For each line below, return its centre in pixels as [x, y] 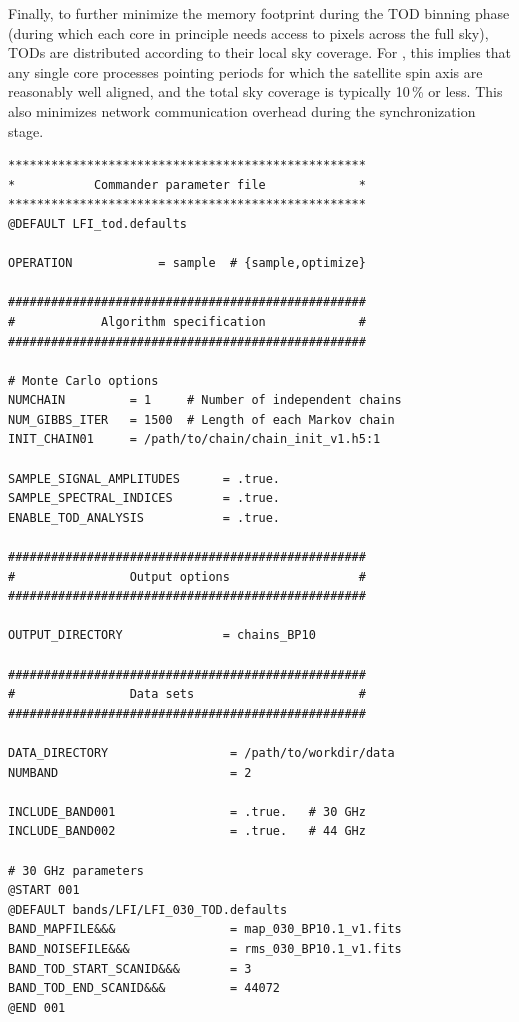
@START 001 [44, 890]
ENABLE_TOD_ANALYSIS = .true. [144, 517]
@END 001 [37, 1007]
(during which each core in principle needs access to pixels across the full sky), [248, 32]
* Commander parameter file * [187, 184]
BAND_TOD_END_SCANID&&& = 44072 [144, 988]
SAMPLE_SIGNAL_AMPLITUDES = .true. [144, 478]
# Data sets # [187, 694]
